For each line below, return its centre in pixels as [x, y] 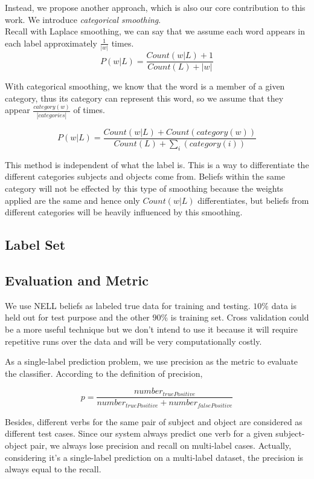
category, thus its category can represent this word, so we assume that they [144, 98]
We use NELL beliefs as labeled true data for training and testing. [128, 305]
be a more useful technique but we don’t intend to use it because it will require [151, 329]
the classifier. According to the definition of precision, [104, 373]
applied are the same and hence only [72, 200]
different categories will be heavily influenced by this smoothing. [124, 212]
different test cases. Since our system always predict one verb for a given [139, 433]
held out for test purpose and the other [77, 317]
